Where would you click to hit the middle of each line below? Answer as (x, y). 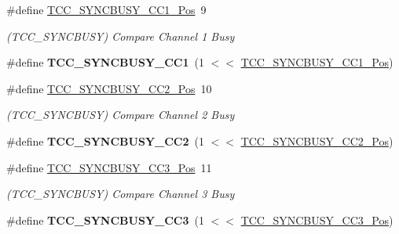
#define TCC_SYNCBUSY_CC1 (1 (105, 62)
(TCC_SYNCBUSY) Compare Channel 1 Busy (121, 36)
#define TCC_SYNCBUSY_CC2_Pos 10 (109, 88)
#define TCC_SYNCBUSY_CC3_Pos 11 (109, 167)
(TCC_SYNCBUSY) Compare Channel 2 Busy (121, 115)
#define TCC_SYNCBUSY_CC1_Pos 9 (106, 9)
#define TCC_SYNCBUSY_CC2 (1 (105, 140)
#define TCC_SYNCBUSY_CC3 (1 (105, 220)
